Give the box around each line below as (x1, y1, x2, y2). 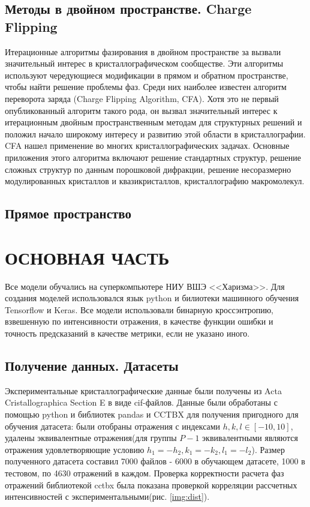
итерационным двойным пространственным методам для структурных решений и (5, 116, 302, 128)
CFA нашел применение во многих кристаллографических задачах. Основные (5, 139, 290, 152)
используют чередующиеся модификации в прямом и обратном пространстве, (5, 68, 288, 81)
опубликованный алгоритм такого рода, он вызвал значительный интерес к (5, 104, 278, 116)
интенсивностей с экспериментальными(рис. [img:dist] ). (5, 490, 210, 503)
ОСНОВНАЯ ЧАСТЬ (5, 245, 170, 269)
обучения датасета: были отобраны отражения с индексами (5, 419, 221, 432)
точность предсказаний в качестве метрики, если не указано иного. (5, 327, 250, 339)
